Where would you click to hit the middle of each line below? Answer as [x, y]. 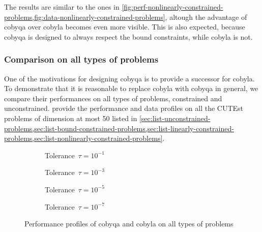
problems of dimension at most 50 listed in [71, 118]
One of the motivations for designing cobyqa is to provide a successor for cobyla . [129, 78]
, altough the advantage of [206, 17]
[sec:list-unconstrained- [175, 118]
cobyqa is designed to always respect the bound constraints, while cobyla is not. [128, 36]
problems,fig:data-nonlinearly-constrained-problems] [85, 17]
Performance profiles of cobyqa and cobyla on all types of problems [129, 224]
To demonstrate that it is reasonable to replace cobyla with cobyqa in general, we [131, 88]
